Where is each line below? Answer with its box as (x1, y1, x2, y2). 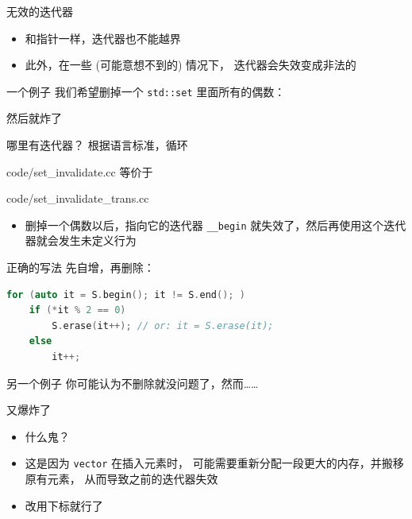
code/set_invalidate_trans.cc (6, 190, 149, 207)
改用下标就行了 (25, 497, 103, 513)
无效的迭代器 (6, 3, 73, 19)
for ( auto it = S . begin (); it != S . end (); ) (6, 289, 245, 300)
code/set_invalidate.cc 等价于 (6, 163, 153, 180)
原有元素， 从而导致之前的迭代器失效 (25, 471, 218, 487)
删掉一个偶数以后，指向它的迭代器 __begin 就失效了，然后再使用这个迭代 (25, 216, 406, 233)
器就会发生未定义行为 (25, 232, 137, 249)
